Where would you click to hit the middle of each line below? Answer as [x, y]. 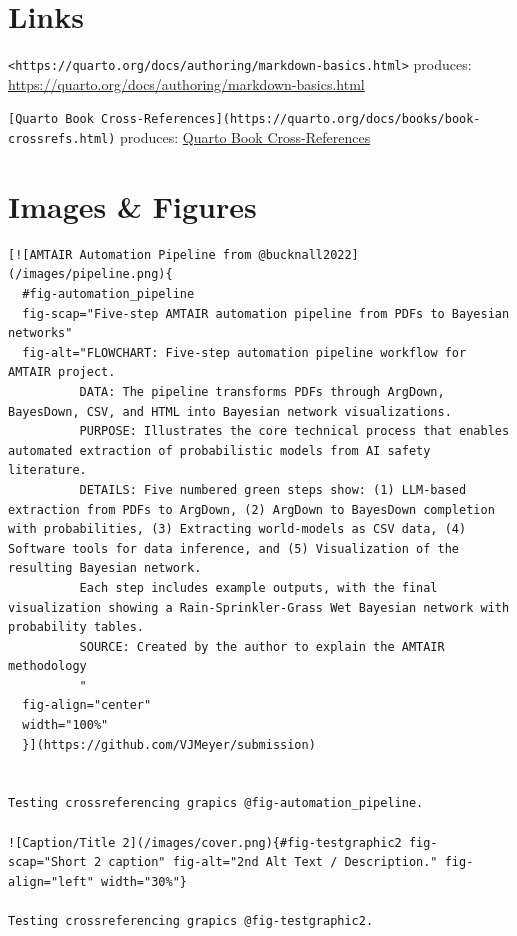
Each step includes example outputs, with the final [258, 587]
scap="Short [47, 862]
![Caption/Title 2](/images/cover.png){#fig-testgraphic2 [205, 842]
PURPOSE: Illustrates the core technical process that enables [294, 431]
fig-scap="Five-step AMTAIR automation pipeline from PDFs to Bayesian [266, 313]
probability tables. [76, 627]
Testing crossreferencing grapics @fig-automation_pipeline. [216, 803]
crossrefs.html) [62, 139]
